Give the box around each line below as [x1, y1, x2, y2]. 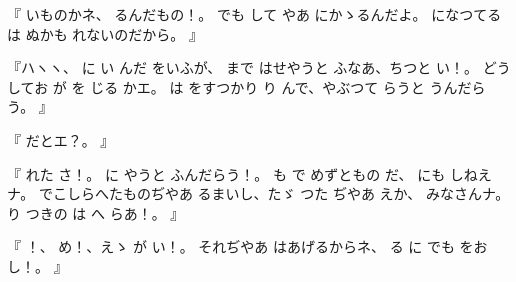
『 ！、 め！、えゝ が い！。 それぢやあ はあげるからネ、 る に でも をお [7, 236, 488, 257]
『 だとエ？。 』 [7, 129, 115, 150]
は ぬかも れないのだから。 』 [7, 23, 203, 44]
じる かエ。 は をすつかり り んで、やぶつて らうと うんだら [90, 76, 486, 97]
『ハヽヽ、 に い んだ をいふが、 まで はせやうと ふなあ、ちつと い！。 [7, 57, 479, 78]
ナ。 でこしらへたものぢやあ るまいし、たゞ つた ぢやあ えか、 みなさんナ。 [7, 183, 510, 204]
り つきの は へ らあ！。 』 [7, 202, 185, 223]
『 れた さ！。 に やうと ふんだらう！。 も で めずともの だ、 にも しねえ [7, 163, 492, 184]
